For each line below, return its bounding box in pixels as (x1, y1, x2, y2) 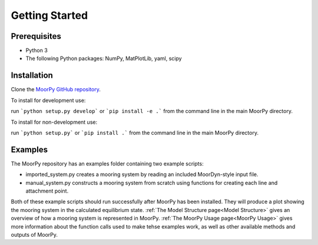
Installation (11, 71, 53, 81)
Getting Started (11, 9, 88, 22)
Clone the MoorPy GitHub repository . (11, 86, 101, 93)
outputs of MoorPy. (11, 231, 58, 238)
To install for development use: (11, 97, 86, 104)
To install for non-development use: (11, 118, 97, 125)
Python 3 (25, 47, 48, 54)
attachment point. (25, 187, 69, 194)
